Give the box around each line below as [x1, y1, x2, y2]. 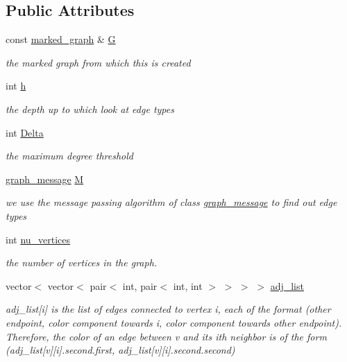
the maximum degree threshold [6, 148, 133, 163]
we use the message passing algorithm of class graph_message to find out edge [6, 195, 337, 209]
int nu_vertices [6, 232, 71, 246]
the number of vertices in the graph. [6, 255, 158, 270]
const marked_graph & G [6, 32, 116, 46]
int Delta [6, 125, 44, 139]
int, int [173, 278, 203, 293]
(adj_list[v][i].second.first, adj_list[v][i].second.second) [6, 343, 235, 357]
